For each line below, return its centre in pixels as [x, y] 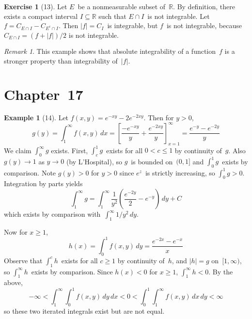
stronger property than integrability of [61, 60]
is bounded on [152, 161]
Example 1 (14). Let [36, 117]
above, [13, 282]
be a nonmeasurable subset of [122, 6]
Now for [16, 231]
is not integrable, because [204, 25]
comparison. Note [30, 172]
